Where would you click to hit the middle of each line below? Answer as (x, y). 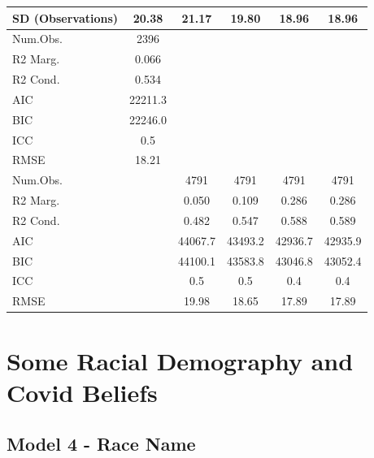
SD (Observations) (65, 17)
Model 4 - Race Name (101, 444)
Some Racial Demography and (180, 360)
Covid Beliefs (82, 392)
